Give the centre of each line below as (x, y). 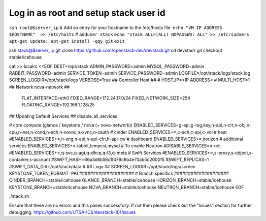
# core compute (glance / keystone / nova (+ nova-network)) (71, 125)
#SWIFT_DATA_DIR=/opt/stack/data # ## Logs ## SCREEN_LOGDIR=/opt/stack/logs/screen (102, 166)
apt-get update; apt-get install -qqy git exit (67, 41)
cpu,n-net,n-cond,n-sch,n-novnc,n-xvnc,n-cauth (59, 132)
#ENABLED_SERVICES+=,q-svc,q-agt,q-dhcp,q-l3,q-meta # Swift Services (85, 153)
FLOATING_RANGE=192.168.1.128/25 (58, 105)
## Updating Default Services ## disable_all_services (63, 116)
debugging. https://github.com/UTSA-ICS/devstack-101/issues (72, 212)
